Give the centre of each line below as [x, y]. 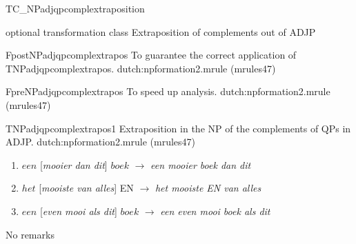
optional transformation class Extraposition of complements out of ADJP [161, 31]
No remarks [30, 234]
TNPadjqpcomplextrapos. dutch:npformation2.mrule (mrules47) [141, 68]
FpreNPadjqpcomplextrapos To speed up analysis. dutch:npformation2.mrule [168, 91]
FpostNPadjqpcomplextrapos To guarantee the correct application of [151, 55]
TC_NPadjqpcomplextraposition [75, 8]
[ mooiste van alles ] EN [86, 188]
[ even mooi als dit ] [78, 211]
